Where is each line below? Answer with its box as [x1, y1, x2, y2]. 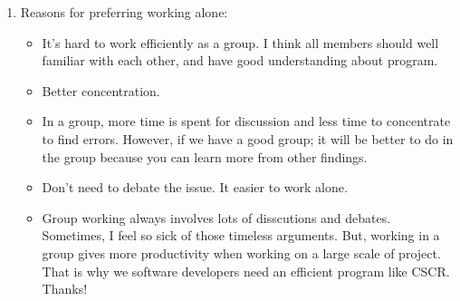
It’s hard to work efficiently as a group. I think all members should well [42, 33, 439, 52]
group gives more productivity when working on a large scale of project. [42, 243, 441, 262]
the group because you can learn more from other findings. [42, 147, 368, 166]
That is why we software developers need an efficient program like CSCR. [42, 261, 450, 280]
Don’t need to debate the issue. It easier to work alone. [42, 178, 348, 197]
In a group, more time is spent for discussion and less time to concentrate [42, 112, 451, 131]
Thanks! [42, 279, 88, 298]
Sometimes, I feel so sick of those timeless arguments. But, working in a [42, 226, 440, 245]
